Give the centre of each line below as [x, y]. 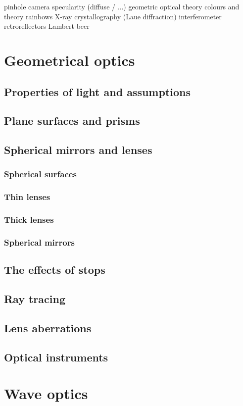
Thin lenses [27, 197]
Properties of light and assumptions [97, 91]
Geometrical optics [70, 60]
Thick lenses [29, 220]
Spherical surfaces [40, 174]
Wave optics [46, 393]
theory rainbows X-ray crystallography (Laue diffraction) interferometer [113, 16]
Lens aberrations [48, 328]
